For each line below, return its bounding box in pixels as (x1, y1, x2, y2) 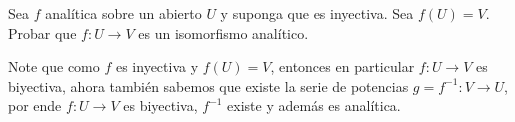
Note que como (8, 56, 100, 77)
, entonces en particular (270, 56, 415, 77)
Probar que (8, 22, 77, 43)
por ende (8, 95, 62, 116)
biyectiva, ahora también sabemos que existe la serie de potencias (8, 75, 409, 96)
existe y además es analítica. (227, 95, 401, 116)
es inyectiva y (115, 56, 199, 77)
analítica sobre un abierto (45, 3, 202, 23)
